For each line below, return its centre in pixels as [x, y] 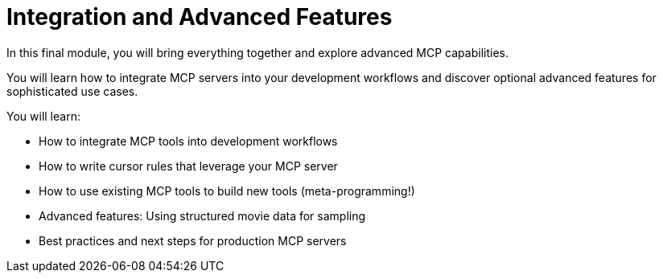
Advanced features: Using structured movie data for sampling [202, 215]
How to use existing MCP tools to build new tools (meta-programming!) [227, 191]
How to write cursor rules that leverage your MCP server [188, 166]
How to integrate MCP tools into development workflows [188, 141]
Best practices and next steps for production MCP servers [193, 240]
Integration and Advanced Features [200, 17]
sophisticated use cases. [72, 91]
